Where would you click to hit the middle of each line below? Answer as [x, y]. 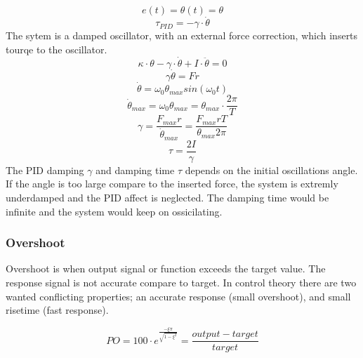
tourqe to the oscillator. [57, 49]
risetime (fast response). [57, 310]
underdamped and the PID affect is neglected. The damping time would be [167, 197]
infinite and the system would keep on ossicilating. [114, 211]
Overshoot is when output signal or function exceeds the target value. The [166, 268]
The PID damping [45, 170]
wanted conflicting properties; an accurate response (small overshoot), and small [178, 296]
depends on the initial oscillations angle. [271, 170]
